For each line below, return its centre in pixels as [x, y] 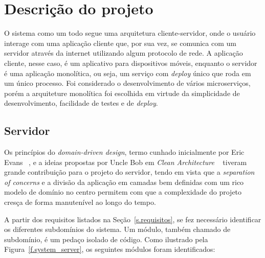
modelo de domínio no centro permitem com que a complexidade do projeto [123, 192]
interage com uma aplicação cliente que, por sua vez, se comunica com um [120, 43]
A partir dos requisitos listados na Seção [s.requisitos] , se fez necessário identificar [133, 219]
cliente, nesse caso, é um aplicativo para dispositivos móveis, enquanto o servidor [131, 63]
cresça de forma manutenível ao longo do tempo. [80, 202]
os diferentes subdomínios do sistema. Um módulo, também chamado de [117, 229]
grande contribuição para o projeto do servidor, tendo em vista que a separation [129, 172]
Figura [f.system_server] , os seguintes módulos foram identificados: [110, 249]
